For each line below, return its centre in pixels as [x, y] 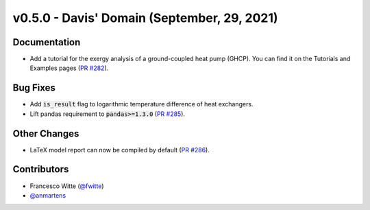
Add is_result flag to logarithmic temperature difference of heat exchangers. [141, 104]
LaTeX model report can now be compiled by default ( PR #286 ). [120, 150]
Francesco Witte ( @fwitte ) [67, 186]
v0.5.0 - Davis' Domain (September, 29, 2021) [145, 18]
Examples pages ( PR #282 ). [69, 68]
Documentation [47, 42]
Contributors [41, 169]
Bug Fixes [34, 88]
